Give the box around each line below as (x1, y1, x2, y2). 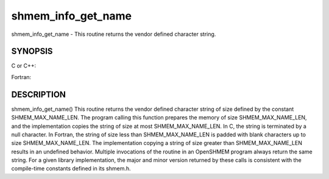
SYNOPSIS (11, 46, 53, 57)
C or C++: (11, 62, 37, 69)
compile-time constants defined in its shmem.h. (11, 165, 131, 172)
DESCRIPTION (11, 89, 66, 100)
